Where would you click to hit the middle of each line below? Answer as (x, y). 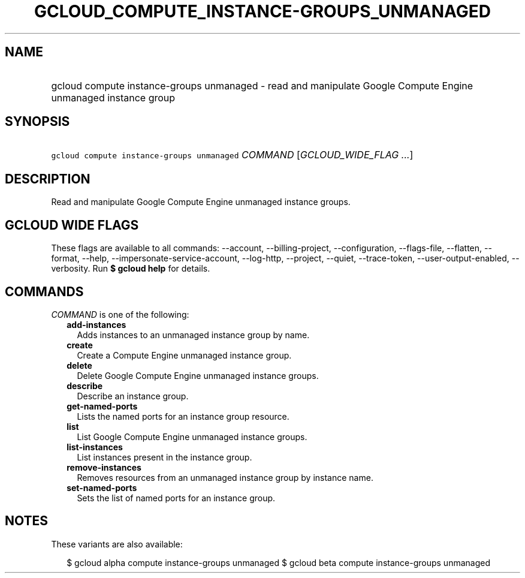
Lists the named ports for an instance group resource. (183, 416)
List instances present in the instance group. (165, 457)
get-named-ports (102, 406)
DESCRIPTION (48, 179)
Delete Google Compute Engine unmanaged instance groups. (198, 375)
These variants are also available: (117, 544)
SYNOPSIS (37, 122)
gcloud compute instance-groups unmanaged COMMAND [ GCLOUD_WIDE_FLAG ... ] (232, 155)
